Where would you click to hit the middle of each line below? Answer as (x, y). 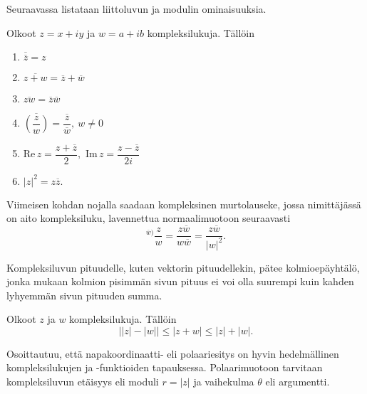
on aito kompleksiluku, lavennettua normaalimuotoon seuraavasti (149, 218)
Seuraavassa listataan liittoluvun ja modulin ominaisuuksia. (136, 9)
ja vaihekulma (224, 382)
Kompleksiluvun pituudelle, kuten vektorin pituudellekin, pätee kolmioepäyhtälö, (183, 267)
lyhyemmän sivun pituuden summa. (84, 295)
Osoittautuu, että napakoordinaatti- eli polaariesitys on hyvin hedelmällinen (173, 353)
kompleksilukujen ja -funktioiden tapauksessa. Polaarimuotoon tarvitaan (165, 367)
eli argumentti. (298, 382)
